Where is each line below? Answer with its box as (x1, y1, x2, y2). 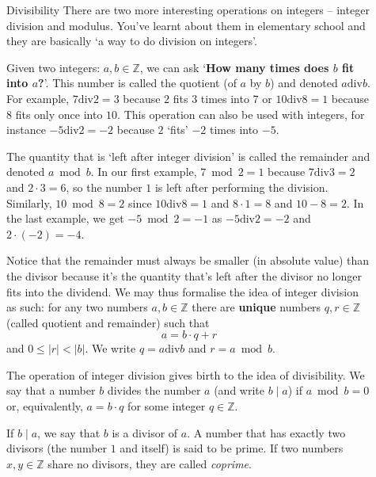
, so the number (66, 178, 142, 195)
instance (6, 121, 46, 138)
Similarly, (6, 194, 52, 211)
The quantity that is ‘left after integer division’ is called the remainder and (6, 147, 370, 164)
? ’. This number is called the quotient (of (38, 74, 237, 91)
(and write (214, 382, 265, 399)
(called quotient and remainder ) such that (6, 314, 210, 330)
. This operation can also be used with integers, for (117, 105, 365, 122)
